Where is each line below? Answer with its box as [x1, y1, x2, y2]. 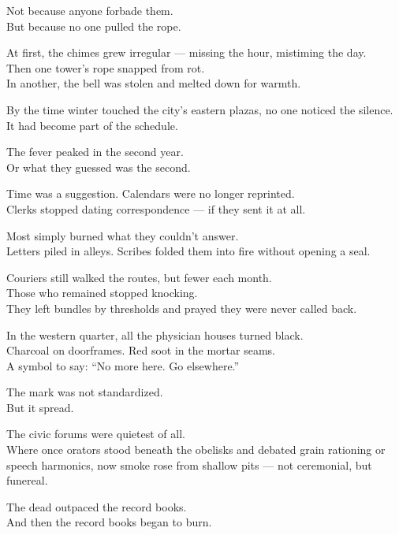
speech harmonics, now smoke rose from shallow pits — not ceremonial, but [6, 456, 372, 473]
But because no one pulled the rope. [6, 17, 181, 34]
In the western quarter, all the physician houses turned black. [6, 326, 304, 343]
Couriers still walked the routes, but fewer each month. [6, 269, 272, 285]
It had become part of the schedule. [6, 117, 178, 133]
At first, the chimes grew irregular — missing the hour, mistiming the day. [6, 44, 367, 61]
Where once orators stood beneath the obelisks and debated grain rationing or [6, 441, 386, 458]
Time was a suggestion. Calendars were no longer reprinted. [6, 185, 295, 202]
